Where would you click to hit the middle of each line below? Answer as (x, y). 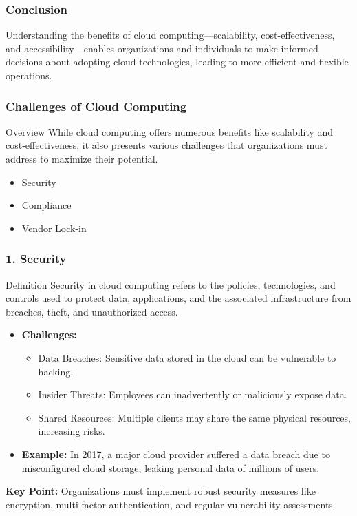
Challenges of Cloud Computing (96, 106)
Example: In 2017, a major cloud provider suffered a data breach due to (176, 454)
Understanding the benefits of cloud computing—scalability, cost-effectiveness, (170, 35)
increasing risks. (72, 431)
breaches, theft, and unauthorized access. (92, 311)
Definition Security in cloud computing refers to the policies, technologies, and (171, 284)
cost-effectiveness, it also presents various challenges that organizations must (166, 145)
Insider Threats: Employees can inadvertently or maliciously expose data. (193, 394)
